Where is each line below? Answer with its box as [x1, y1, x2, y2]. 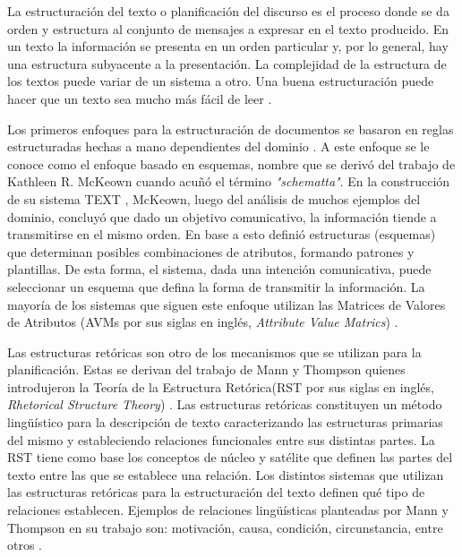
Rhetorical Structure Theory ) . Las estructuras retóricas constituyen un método [7, 395, 442, 414]
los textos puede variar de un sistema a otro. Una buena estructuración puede [7, 72, 434, 90]
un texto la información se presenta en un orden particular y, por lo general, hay [7, 37, 449, 56]
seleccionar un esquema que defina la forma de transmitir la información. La [7, 277, 425, 296]
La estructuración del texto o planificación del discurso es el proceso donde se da [7, 2, 449, 20]
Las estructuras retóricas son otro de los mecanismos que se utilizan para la [7, 342, 422, 361]
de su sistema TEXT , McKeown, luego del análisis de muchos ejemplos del [7, 189, 421, 208]
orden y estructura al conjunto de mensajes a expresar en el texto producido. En [7, 19, 449, 38]
